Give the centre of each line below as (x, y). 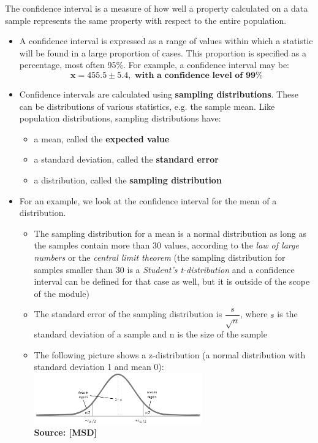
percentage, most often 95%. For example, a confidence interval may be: (154, 65)
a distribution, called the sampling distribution (128, 179)
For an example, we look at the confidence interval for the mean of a (148, 200)
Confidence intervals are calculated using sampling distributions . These (159, 94)
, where (254, 314)
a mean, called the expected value (102, 138)
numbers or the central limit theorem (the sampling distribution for (160, 257)
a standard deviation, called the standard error (126, 159)
